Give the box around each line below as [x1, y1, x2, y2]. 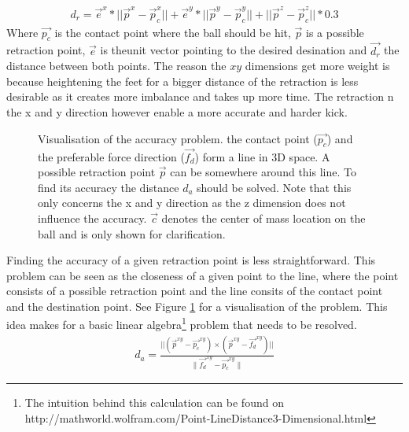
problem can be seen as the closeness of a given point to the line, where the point [6, 267, 399, 283]
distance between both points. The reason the [6, 57, 227, 74]
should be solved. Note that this [197, 179, 352, 195]
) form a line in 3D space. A [194, 148, 330, 164]
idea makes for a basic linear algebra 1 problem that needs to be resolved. [6, 314, 357, 333]
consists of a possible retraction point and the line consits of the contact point [6, 282, 383, 299]
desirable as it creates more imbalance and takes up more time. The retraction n [6, 88, 394, 105]
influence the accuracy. [38, 209, 147, 226]
